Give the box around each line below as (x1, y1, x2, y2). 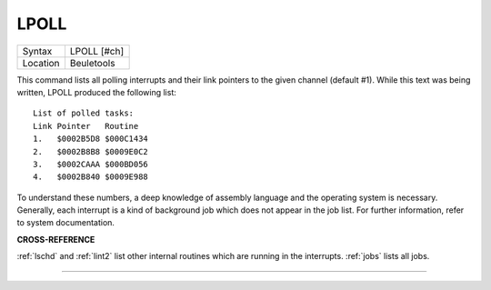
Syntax (22, 45, 53, 57)
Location (22, 56, 60, 69)
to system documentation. (16, 217, 115, 228)
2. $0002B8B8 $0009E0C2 (33, 146, 149, 156)
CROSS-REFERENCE (16, 234, 95, 245)
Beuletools (69, 56, 115, 69)
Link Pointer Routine (33, 121, 139, 131)
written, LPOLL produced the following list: (16, 86, 177, 97)
